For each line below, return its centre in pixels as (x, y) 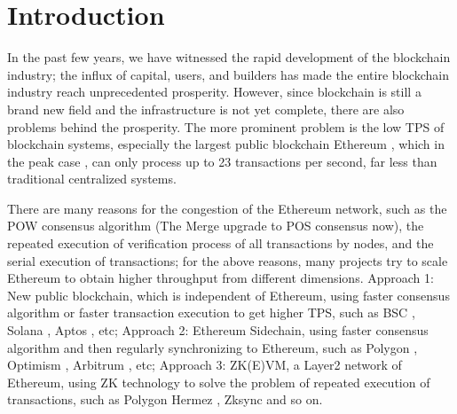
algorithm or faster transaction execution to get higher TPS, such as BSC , (211, 312)
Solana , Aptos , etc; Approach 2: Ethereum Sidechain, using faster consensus (218, 330)
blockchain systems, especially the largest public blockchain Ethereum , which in (226, 144)
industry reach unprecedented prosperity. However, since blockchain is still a (214, 92)
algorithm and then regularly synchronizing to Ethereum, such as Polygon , (213, 347)
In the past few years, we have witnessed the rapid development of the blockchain (229, 57)
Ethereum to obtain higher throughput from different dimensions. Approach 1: (221, 278)
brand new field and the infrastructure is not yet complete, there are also (206, 109)
